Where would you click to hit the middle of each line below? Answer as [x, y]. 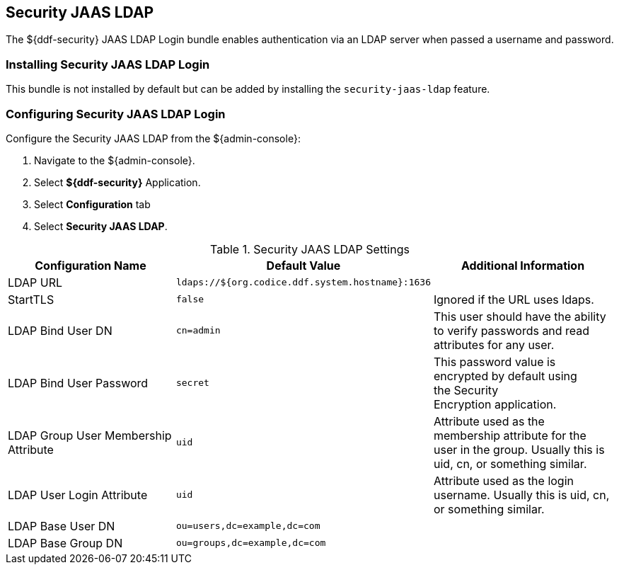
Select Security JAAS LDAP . [101, 226]
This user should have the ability [520, 316]
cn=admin [198, 331]
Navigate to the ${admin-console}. [115, 160]
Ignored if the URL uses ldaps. [514, 299]
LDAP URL [35, 282]
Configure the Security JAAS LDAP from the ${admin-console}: [153, 138]
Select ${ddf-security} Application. [117, 182]
